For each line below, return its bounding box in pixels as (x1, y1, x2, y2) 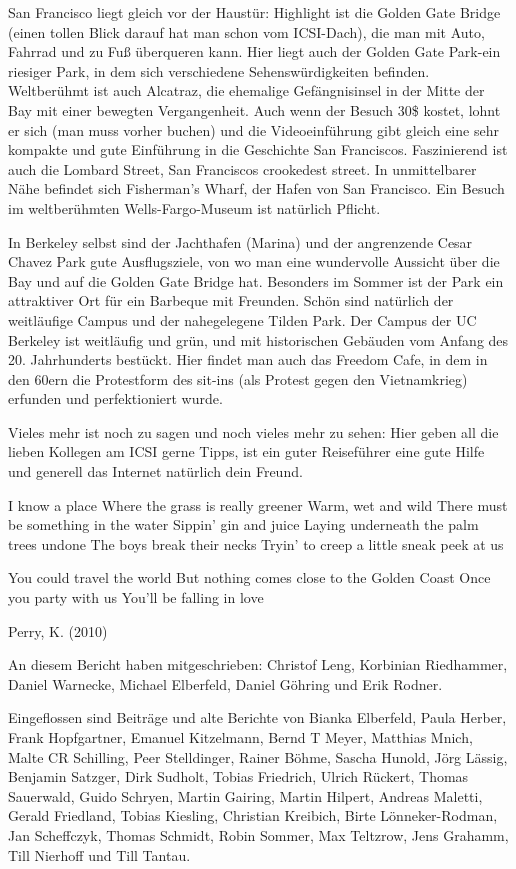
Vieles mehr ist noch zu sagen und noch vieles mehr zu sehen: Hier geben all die (8, 421, 499, 442)
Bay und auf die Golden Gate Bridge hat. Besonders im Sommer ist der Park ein (8, 270, 504, 291)
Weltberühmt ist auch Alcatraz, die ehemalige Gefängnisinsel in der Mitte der (8, 80, 485, 101)
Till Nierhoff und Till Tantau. (8, 844, 191, 865)
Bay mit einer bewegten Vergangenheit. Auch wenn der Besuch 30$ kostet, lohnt (8, 99, 501, 120)
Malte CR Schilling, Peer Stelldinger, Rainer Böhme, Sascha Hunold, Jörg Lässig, (8, 746, 508, 767)
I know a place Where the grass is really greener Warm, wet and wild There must (8, 494, 508, 515)
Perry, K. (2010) (8, 620, 108, 641)
